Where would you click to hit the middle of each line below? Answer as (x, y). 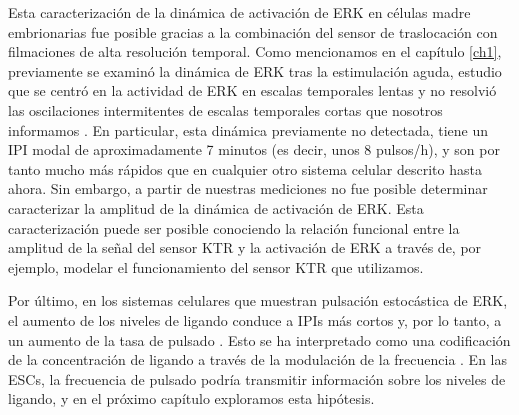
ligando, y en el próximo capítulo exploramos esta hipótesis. (191, 398)
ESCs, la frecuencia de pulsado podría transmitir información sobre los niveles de (257, 378)
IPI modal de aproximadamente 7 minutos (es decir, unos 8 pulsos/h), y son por (254, 149)
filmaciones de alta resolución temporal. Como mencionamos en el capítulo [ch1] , (255, 51)
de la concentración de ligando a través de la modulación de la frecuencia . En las (258, 359)
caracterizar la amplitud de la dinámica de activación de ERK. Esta (216, 207)
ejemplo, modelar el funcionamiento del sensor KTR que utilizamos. (216, 266)
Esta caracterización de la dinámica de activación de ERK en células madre (239, 12)
